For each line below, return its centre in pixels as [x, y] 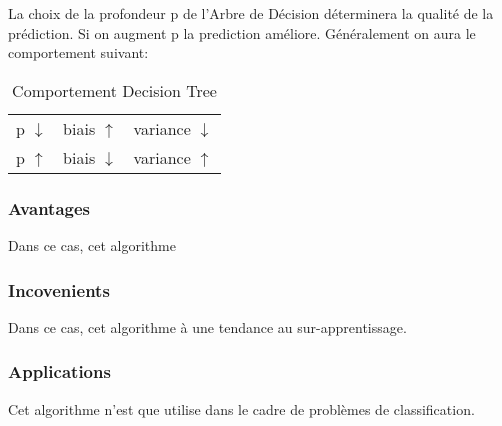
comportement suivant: [78, 52]
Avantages [49, 207]
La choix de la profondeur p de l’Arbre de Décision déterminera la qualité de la [251, 13]
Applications [59, 371]
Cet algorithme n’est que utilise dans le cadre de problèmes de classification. [241, 408]
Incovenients [59, 289]
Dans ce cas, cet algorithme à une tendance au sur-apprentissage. [207, 326]
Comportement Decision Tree [114, 90]
